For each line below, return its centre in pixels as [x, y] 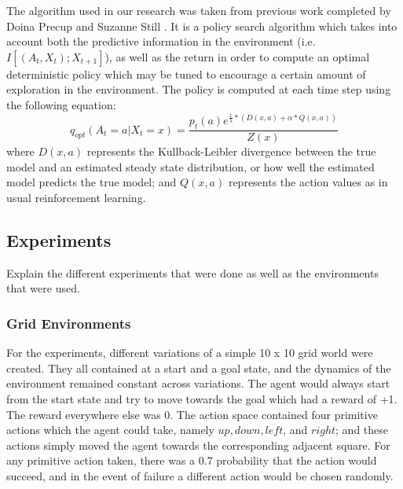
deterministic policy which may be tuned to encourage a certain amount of [186, 74]
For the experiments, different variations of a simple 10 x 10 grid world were [190, 353]
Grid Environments [69, 323]
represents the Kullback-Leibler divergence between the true [231, 151]
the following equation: [61, 104]
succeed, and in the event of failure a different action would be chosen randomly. [200, 475]
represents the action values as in [308, 182]
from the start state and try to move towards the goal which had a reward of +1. [202, 398]
